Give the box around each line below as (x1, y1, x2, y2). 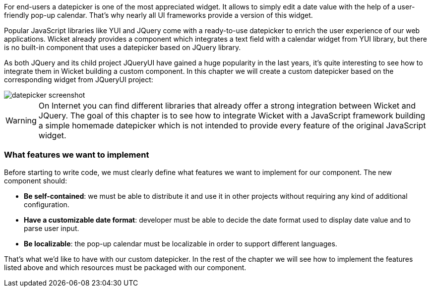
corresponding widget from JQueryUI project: (4, 75, 153, 84)
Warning (5, 116, 37, 125)
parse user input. (24, 224, 79, 233)
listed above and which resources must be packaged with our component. (4, 263, 246, 272)
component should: (4, 176, 67, 185)
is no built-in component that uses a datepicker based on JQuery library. (4, 43, 241, 52)
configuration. (24, 200, 69, 209)
